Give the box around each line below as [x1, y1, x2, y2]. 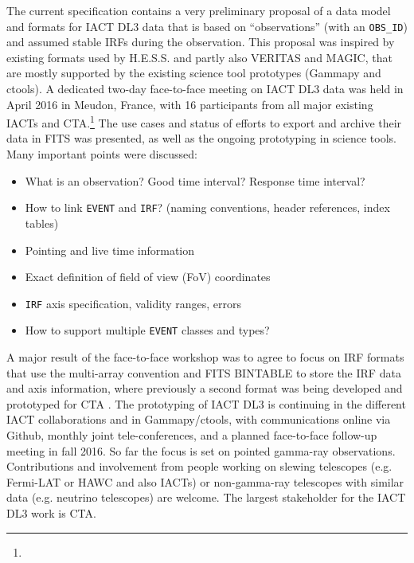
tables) [25, 214, 59, 231]
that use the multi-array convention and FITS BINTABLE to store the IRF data [6, 364, 401, 381]
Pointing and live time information [25, 241, 195, 258]
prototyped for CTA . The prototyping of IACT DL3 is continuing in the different [6, 395, 406, 412]
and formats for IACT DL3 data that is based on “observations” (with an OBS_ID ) [6, 18, 408, 34]
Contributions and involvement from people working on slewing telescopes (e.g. [6, 458, 393, 475]
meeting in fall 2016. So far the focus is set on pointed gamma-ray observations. [6, 442, 396, 459]
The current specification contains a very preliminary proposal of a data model [6, 2, 391, 18]
